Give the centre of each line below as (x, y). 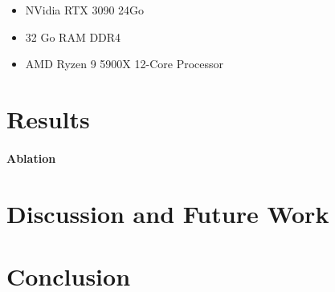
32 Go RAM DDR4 (73, 36)
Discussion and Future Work (168, 213)
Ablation (31, 158)
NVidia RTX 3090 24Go (85, 10)
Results (48, 118)
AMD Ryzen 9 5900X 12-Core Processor (124, 64)
